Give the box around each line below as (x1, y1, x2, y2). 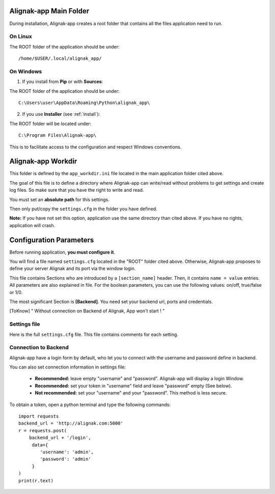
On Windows (9, 68, 42, 75)
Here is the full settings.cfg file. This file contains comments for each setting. (9, 331, 178, 337)
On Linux (9, 33, 33, 40)
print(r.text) (18, 478, 53, 483)
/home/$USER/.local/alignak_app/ (18, 56, 102, 61)
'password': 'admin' (40, 456, 91, 462)
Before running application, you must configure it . (9, 249, 116, 255)
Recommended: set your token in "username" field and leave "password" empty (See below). (35, 383, 232, 389)
